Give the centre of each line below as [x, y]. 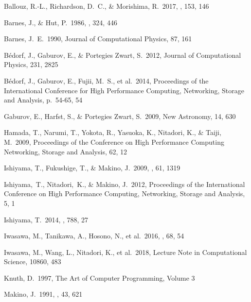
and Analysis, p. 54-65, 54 [43, 100]
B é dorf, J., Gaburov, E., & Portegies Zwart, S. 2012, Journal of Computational [123, 55]
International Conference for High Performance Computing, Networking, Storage [124, 90]
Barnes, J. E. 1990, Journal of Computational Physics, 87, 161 [98, 39]
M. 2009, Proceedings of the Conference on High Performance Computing [114, 142]
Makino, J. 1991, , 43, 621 [43, 294]
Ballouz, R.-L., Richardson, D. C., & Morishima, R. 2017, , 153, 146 [107, 6]
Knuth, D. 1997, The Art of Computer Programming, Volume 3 [99, 277]
